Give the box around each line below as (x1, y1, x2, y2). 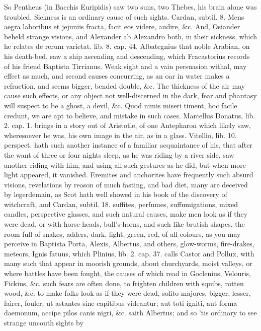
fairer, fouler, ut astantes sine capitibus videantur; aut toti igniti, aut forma (4, 297, 237, 308)
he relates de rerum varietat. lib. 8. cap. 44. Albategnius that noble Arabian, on (4, 41, 250, 51)
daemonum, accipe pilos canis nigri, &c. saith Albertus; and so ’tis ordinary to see (4, 307, 257, 318)
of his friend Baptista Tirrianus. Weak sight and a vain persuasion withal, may (4, 60, 247, 71)
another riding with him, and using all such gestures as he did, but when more (4, 159, 246, 170)
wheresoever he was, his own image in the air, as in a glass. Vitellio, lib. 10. (4, 129, 237, 140)
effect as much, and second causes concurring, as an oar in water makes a (4, 71, 230, 81)
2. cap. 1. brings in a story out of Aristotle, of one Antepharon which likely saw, (4, 120, 251, 130)
